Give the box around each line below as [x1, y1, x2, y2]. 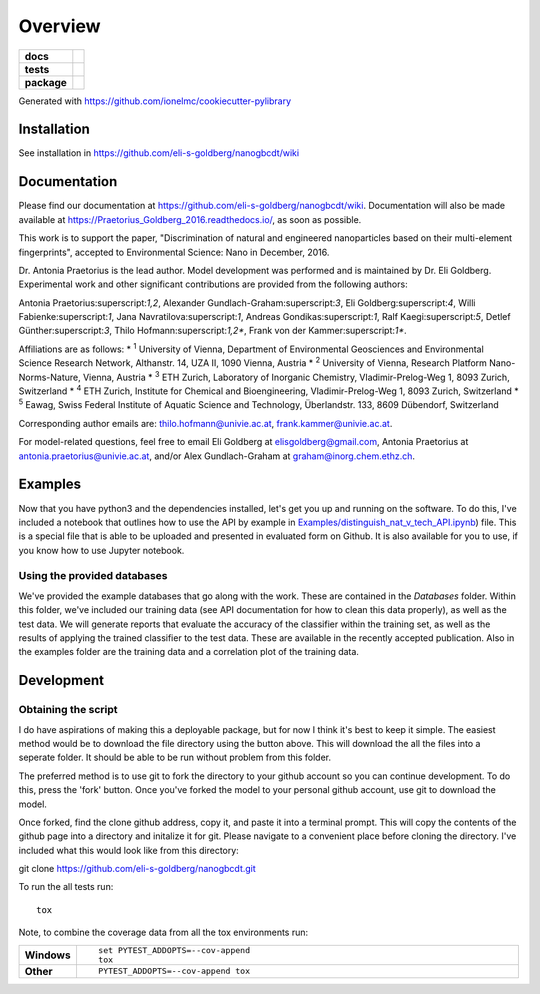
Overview [18, 15, 101, 37]
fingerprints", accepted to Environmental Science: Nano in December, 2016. [18, 246, 330, 258]
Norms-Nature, [18, 371, 82, 383]
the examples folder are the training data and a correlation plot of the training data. [18, 646, 360, 658]
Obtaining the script [18, 703, 119, 717]
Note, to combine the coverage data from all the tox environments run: [18, 926, 309, 939]
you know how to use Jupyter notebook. [18, 544, 185, 556]
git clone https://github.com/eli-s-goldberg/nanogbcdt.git [18, 863, 257, 875]
